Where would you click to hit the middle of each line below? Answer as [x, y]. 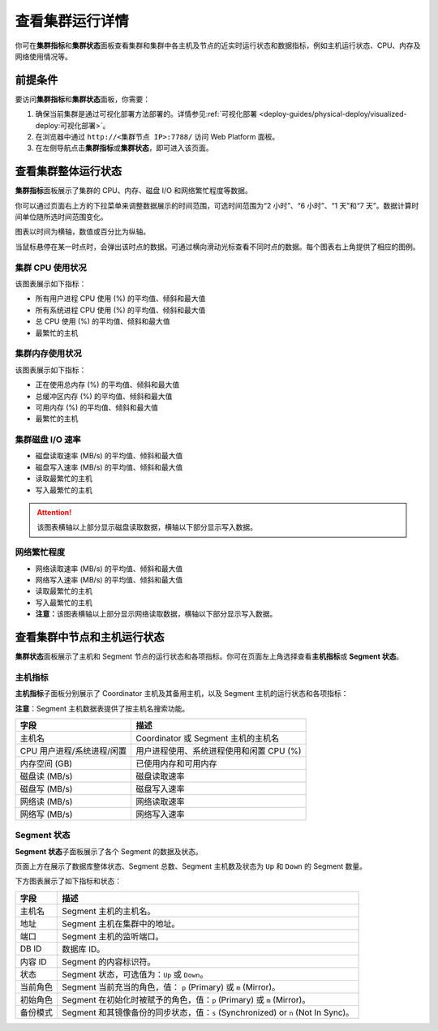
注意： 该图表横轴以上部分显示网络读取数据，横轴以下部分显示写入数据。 [156, 614]
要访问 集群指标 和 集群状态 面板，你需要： [82, 99]
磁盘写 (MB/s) [46, 788]
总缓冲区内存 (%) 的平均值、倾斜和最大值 [104, 396]
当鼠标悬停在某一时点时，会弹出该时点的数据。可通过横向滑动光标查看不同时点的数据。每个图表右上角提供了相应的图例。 [217, 247]
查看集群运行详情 [72, 21]
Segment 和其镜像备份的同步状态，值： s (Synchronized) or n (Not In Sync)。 [208, 1012]
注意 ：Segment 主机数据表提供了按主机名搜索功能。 [102, 708]
